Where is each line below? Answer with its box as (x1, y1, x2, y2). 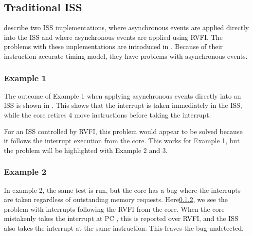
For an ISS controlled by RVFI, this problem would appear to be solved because (4, 126, 243, 136)
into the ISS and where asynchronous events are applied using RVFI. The (4, 32, 223, 42)
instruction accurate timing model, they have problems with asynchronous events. (4, 51, 248, 61)
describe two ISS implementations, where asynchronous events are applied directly (4, 22, 249, 33)
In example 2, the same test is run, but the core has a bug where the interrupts (4, 185, 241, 195)
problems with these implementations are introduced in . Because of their (4, 41, 223, 51)
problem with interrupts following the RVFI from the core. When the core (4, 203, 225, 214)
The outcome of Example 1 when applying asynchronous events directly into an (4, 90, 241, 101)
